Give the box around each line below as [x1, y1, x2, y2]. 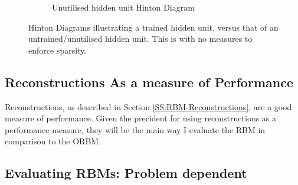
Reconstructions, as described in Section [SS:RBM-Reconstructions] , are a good [5, 100, 292, 113]
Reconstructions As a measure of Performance [5, 72, 293, 91]
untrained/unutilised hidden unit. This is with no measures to [28, 32, 253, 45]
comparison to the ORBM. [5, 135, 101, 147]
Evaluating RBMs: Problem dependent [5, 164, 247, 182]
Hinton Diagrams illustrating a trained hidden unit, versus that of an [28, 21, 279, 33]
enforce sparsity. [28, 44, 87, 56]
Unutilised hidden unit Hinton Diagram [52, 1, 195, 13]
